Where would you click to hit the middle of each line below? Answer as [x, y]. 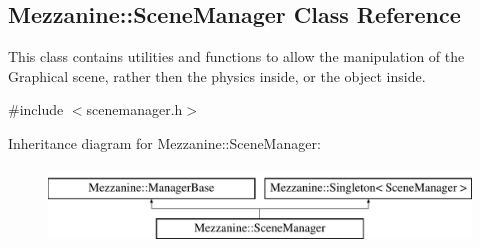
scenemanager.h [134, 109]
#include [36, 109]
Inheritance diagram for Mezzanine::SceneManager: [164, 142]
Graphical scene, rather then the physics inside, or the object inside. [217, 75]
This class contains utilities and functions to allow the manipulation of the [236, 56]
